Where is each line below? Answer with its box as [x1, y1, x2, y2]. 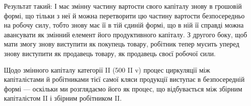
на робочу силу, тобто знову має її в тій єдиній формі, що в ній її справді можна [4, 20, 244, 30]
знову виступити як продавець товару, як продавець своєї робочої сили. [4, 48, 216, 58]
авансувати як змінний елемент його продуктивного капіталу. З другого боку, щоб [4, 29, 247, 39]
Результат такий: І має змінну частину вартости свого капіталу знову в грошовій [4, 1, 242, 11]
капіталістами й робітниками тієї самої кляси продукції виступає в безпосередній [4, 74, 245, 84]
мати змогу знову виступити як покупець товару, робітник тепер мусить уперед [4, 39, 239, 49]
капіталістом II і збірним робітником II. [4, 93, 122, 103]
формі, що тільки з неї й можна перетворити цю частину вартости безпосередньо [4, 10, 245, 20]
